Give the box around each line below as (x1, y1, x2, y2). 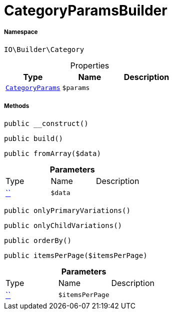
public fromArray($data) (4, 149, 101, 157)
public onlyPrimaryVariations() (4, 206, 130, 214)
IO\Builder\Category (4, 45, 84, 53)
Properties (70, 60, 109, 70)
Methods (4, 102, 29, 110)
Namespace (4, 28, 38, 36)
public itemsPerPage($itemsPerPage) (4, 251, 147, 259)
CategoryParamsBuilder (4, 2, 167, 19)
